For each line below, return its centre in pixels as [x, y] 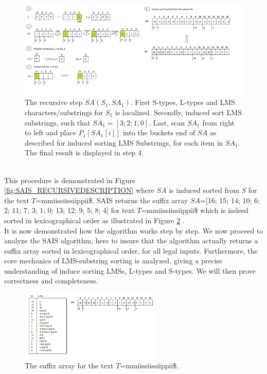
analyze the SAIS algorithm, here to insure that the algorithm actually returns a [131, 241]
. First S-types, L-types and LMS [183, 102]
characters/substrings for [64, 112]
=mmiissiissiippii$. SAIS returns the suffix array [112, 200]
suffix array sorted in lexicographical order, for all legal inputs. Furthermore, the [131, 250]
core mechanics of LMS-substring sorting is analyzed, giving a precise [113, 261]
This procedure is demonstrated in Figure [70, 180]
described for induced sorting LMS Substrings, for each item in [124, 142]
